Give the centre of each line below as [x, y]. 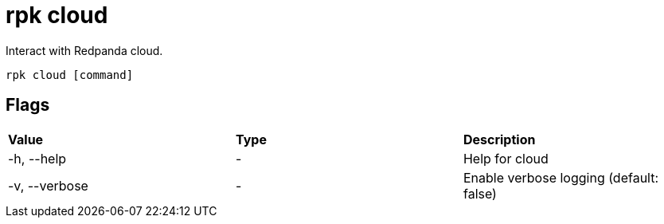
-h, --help [37, 158]
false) [480, 193]
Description [499, 139]
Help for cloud [506, 158]
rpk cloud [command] [70, 75]
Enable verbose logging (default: [561, 177]
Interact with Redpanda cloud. [84, 50]
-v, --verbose [48, 185]
